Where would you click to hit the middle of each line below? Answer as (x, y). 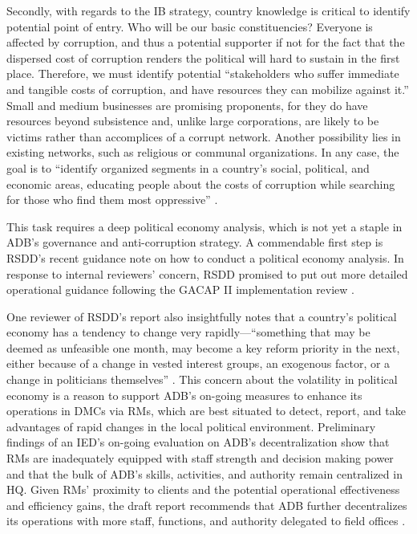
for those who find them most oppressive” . (112, 200)
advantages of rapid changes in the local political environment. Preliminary (191, 426)
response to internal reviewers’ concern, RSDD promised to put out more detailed (207, 273)
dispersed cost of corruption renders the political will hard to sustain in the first (203, 57)
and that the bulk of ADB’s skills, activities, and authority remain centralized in (204, 473)
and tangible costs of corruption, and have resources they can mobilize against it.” (208, 89)
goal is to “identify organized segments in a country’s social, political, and (188, 167)
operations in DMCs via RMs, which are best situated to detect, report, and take (206, 411)
